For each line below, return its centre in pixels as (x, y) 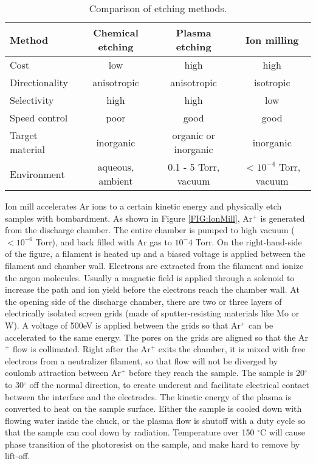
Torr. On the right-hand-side (249, 241)
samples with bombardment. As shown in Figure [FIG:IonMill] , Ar (129, 218)
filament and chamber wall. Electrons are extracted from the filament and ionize (154, 265)
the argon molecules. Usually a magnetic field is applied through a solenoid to (150, 277)
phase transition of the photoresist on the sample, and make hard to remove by (153, 444)
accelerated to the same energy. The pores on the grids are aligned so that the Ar (157, 337)
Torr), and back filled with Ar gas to (104, 241)
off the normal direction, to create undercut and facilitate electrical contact (169, 384)
